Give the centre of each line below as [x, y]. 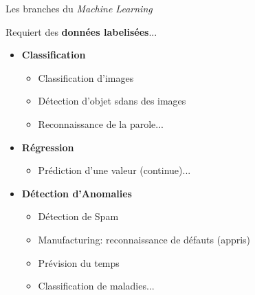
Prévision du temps [79, 262]
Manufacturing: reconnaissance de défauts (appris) [144, 239]
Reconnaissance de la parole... [101, 123]
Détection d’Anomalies [77, 193]
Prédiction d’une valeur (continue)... [114, 170]
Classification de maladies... [96, 286]
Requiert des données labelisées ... [81, 31]
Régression [48, 147]
